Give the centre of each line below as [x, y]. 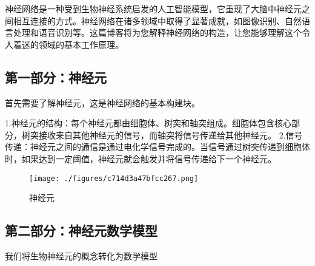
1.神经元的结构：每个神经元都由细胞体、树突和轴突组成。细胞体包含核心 [148, 123]
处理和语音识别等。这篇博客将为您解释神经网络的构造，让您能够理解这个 [157, 32]
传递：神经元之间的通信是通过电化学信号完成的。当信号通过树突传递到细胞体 [157, 147]
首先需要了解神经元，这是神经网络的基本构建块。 [102, 102]
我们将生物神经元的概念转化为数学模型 [81, 256]
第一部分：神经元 [56, 77]
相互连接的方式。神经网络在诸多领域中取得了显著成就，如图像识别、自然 [157, 20]
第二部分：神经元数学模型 [81, 230]
